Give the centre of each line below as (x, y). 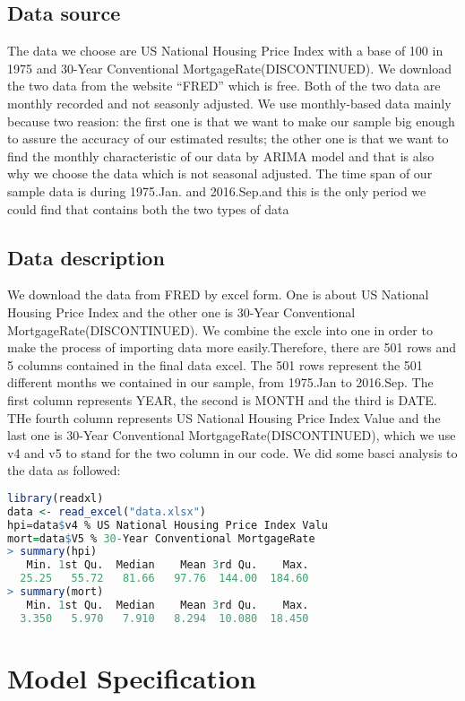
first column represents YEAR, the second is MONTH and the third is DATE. (222, 399)
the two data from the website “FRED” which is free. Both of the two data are (224, 86)
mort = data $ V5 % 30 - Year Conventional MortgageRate (161, 538)
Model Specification (132, 677)
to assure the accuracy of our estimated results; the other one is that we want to (228, 138)
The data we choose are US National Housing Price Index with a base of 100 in (225, 51)
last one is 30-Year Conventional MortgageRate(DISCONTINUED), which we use (232, 435)
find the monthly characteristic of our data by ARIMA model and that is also (221, 156)
